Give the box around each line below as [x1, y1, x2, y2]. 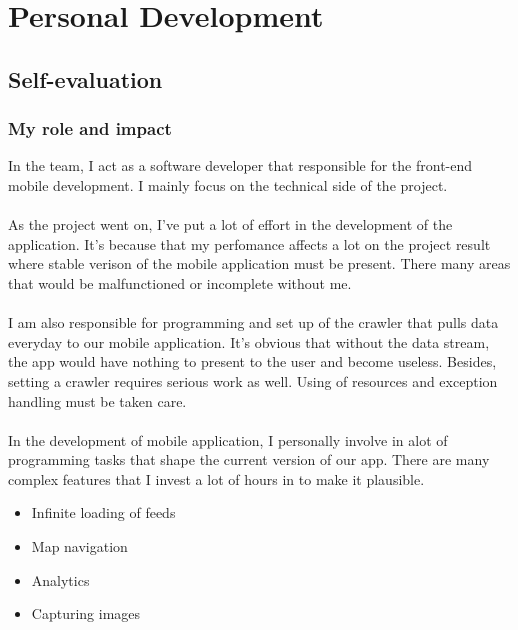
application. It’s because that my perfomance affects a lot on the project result [8, 233, 491, 254]
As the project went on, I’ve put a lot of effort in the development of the [8, 214, 453, 235]
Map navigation [31, 536, 128, 557]
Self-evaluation [8, 63, 163, 94]
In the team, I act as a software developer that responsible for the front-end [8, 155, 473, 176]
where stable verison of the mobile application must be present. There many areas [8, 253, 511, 274]
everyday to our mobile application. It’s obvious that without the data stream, [8, 331, 490, 352]
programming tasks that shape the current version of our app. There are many [8, 449, 490, 470]
